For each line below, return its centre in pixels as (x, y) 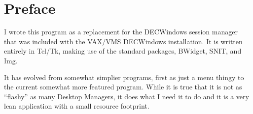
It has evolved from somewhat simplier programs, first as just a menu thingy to (124, 77)
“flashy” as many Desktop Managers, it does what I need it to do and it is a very (126, 96)
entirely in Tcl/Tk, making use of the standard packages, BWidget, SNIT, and (123, 51)
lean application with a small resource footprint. (77, 106)
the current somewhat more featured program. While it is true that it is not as (123, 87)
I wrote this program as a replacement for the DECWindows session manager (121, 32)
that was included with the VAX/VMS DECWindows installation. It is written (123, 41)
